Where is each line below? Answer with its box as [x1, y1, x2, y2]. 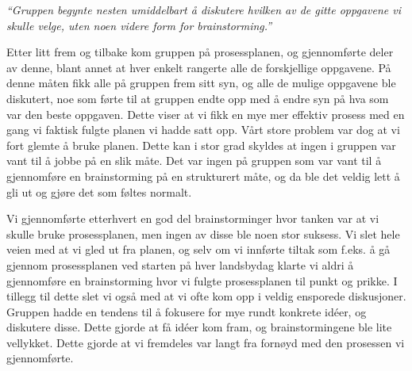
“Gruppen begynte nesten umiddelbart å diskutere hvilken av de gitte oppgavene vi [6, 2, 401, 17]
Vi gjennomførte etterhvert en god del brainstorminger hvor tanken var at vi [6, 210, 379, 227]
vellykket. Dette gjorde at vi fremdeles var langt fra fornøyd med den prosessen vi [6, 334, 405, 350]
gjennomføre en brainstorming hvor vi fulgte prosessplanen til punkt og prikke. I [6, 272, 398, 289]
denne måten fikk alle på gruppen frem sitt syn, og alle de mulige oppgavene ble [6, 75, 396, 91]
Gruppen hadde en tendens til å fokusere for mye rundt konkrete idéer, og [6, 303, 367, 319]
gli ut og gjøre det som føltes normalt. [6, 183, 192, 200]
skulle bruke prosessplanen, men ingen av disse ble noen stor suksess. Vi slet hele [6, 225, 400, 242]
